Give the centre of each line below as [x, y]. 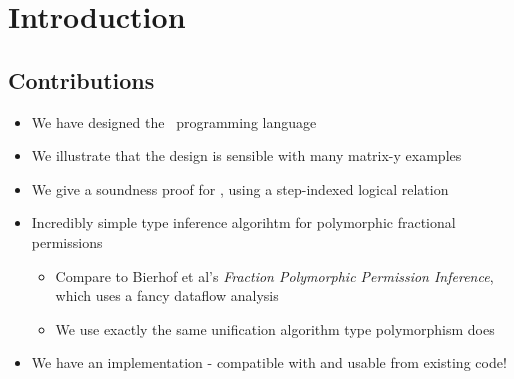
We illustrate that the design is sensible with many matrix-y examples [246, 155]
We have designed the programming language [174, 121]
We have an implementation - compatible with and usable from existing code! [269, 362]
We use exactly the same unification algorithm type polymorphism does [275, 328]
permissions [67, 241]
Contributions [81, 79]
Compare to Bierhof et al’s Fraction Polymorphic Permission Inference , [274, 275]
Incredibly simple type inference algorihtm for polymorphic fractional [243, 222]
